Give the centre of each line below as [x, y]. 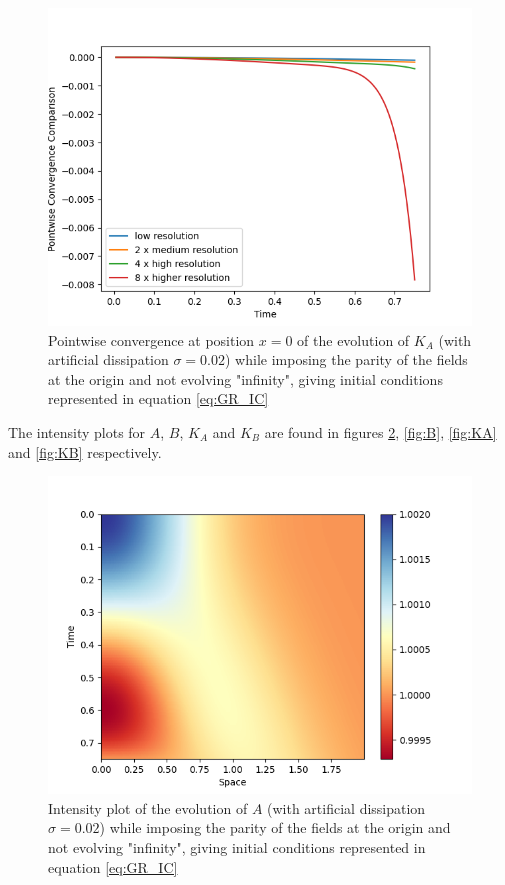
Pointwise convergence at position [151, 339]
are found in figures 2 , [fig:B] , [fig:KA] [380, 431]
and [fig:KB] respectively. [85, 451]
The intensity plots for [77, 431]
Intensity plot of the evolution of [148, 807]
